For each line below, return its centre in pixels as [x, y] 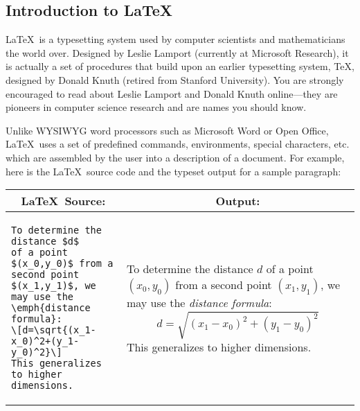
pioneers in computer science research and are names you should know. [156, 107]
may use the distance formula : [199, 303]
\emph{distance [51, 308]
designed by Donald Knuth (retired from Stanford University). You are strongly [175, 79]
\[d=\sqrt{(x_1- [54, 330]
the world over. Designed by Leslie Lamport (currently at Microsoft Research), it [177, 52]
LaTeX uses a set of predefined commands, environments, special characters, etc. [178, 144]
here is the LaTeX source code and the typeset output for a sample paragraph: [173, 171]
